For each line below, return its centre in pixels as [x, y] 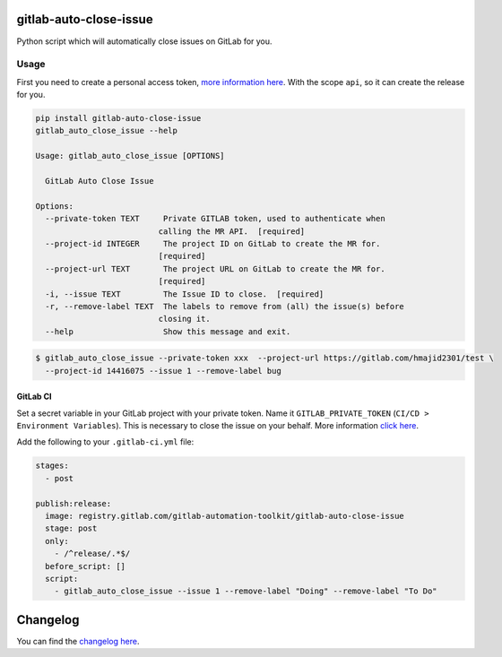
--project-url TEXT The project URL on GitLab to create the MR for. [215, 268]
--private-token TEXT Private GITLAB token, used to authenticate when [215, 219]
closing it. [184, 319]
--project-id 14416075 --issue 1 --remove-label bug [163, 371]
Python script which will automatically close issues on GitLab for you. [144, 41]
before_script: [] [85, 566]
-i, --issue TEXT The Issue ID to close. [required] [185, 294]
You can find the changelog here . [78, 641]
